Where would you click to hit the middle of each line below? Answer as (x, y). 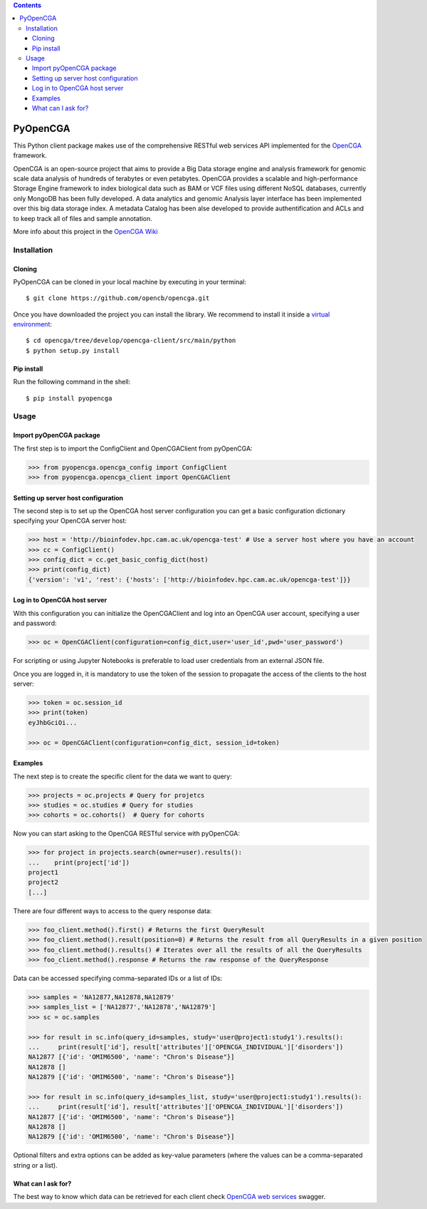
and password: (35, 623)
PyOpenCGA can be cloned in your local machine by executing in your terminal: (130, 282)
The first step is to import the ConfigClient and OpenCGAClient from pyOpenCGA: (133, 448)
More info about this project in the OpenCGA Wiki (85, 231)
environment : (33, 324)
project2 (43, 883)
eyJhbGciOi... (53, 722)
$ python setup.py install (73, 350)
